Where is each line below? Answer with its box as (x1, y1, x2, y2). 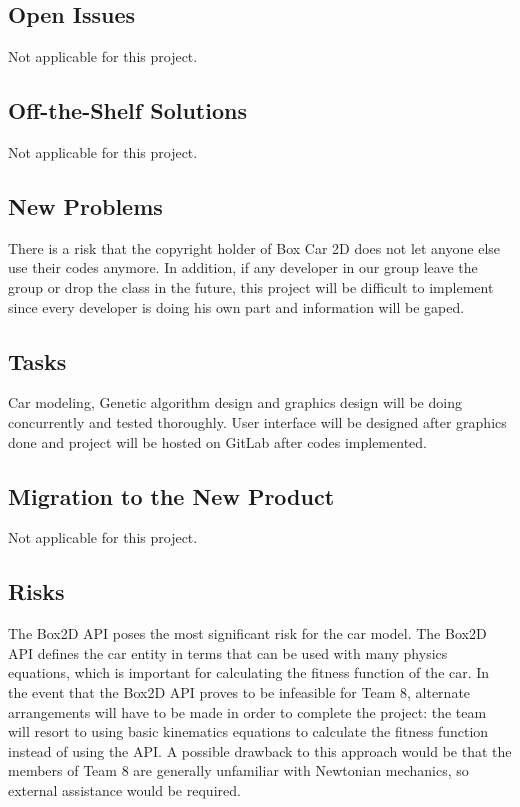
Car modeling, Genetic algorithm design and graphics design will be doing (8, 392, 462, 413)
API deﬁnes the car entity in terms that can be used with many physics (8, 642, 448, 663)
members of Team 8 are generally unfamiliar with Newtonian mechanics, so (8, 760, 469, 781)
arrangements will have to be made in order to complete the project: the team (8, 701, 487, 722)
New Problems (8, 190, 163, 221)
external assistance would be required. (8, 779, 241, 800)
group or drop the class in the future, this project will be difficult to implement (8, 276, 494, 297)
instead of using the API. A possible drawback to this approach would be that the (8, 740, 512, 761)
